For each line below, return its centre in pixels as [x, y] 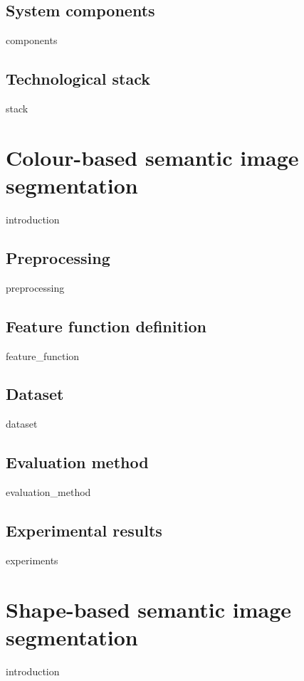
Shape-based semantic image [149, 609]
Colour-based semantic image [152, 157]
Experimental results [84, 530]
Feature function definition [106, 326]
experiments [32, 560]
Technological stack [78, 79]
